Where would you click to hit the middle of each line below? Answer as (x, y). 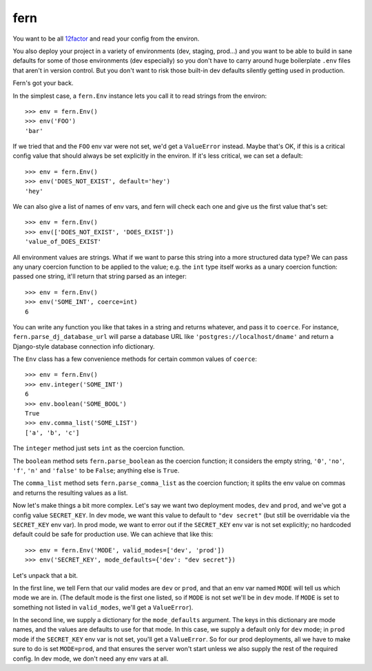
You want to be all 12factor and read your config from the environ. (106, 39)
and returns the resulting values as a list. (70, 493)
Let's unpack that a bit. (45, 575)
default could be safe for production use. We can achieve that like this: (113, 535)
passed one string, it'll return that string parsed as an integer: (100, 276)
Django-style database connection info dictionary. (84, 346)
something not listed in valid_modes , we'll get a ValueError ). (103, 607)
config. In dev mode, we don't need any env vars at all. (91, 659)
